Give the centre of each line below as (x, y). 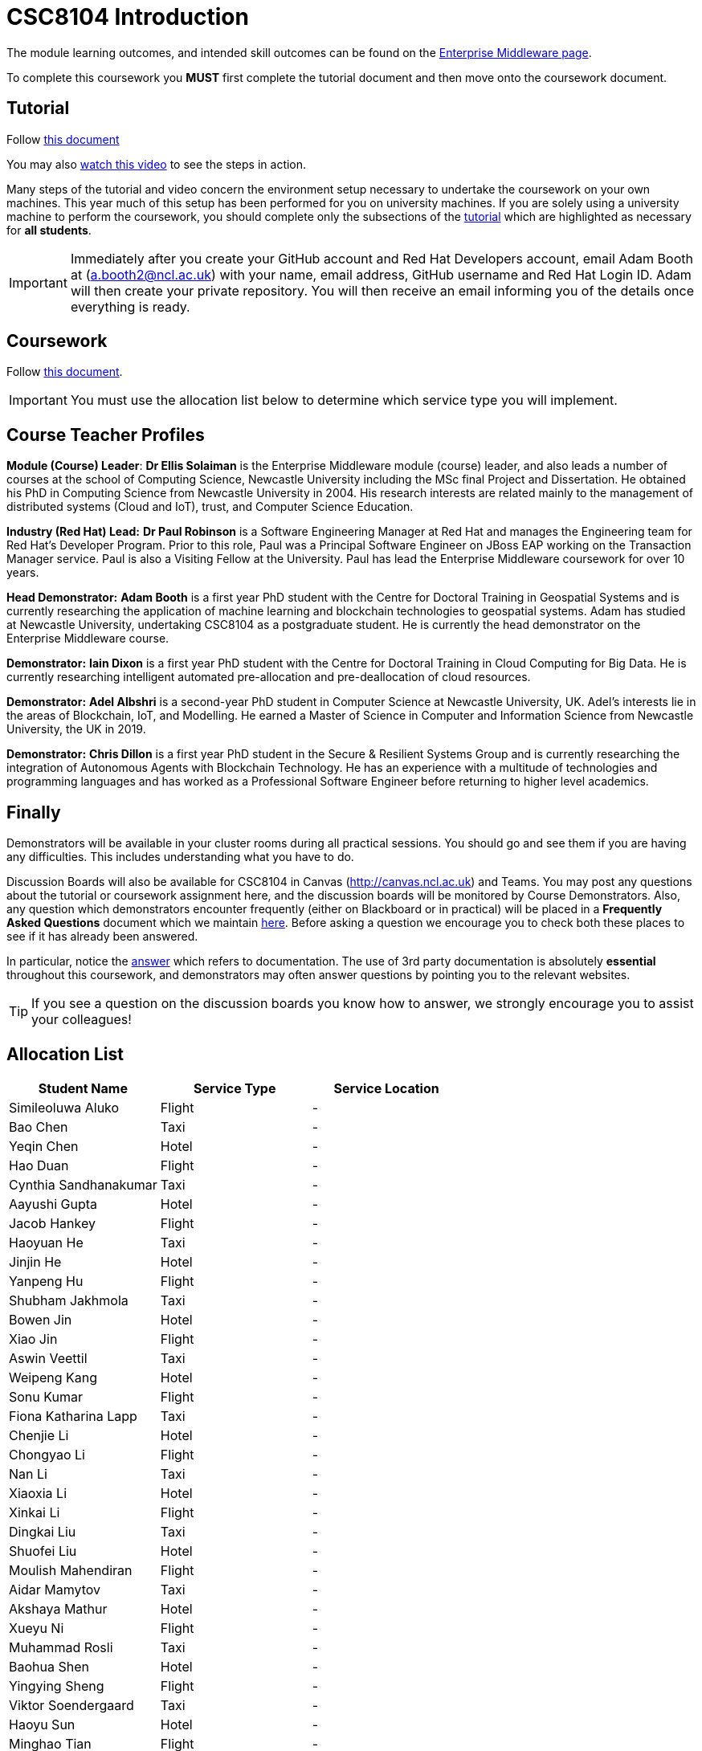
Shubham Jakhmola (69, 1300)
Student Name (83, 1088)
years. (23, 573)
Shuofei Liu (43, 1551)
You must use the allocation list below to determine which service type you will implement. (344, 400)
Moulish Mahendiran (71, 1570)
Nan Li (28, 1473)
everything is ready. (130, 306)
